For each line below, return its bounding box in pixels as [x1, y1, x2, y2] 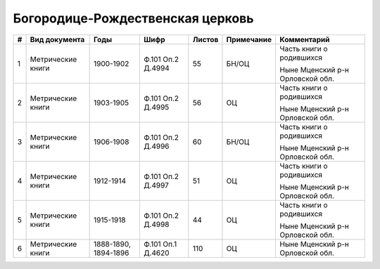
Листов [192, 34, 219, 44]
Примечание [226, 34, 272, 44]
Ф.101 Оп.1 [143, 239, 177, 249]
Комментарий [279, 34, 330, 44]
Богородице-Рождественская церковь [13, 11, 254, 26]
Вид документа [30, 34, 85, 44]
